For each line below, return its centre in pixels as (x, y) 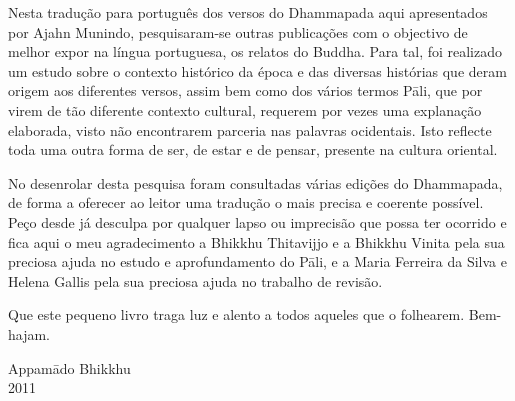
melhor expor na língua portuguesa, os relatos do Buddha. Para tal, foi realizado (255, 51)
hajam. (29, 333)
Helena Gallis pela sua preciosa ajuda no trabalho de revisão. (195, 280)
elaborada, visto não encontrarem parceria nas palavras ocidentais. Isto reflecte (250, 129)
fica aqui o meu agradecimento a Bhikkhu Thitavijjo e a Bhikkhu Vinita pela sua (256, 241)
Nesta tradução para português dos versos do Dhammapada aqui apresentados (248, 12)
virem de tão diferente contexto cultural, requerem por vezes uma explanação (245, 109)
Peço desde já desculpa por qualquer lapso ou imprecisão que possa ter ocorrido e (257, 221)
